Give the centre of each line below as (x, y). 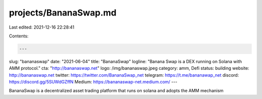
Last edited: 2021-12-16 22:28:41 (42, 27)
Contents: (19, 36)
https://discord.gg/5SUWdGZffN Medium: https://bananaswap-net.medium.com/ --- (93, 82)
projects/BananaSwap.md (63, 13)
